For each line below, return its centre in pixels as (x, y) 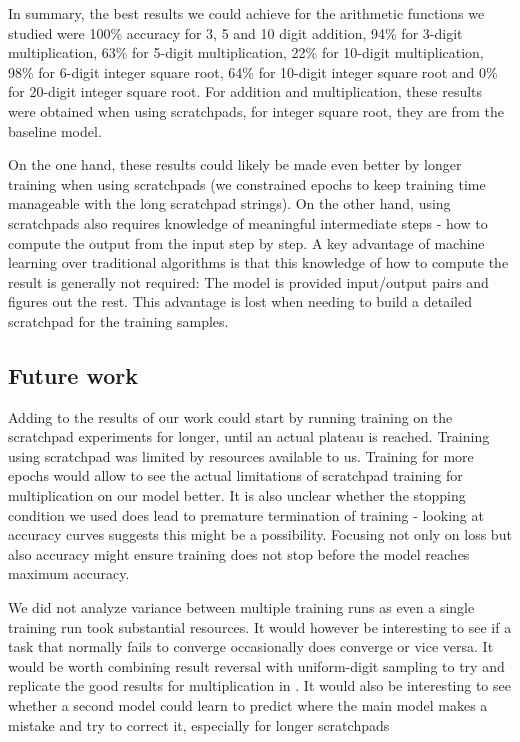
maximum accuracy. (69, 573)
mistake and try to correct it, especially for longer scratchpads (199, 724)
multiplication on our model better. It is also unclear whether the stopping (237, 495)
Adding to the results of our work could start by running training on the (230, 416)
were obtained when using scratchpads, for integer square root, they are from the (256, 110)
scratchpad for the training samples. (118, 320)
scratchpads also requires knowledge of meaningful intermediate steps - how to (248, 222)
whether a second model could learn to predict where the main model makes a (248, 705)
